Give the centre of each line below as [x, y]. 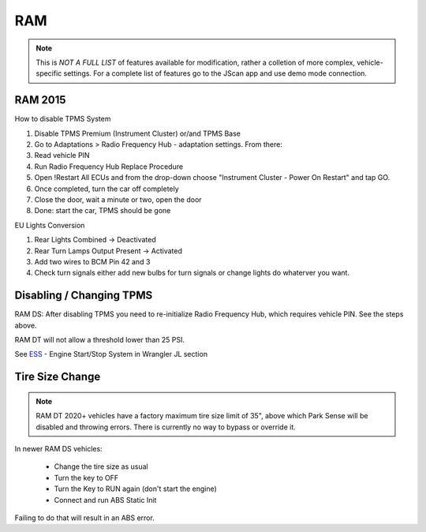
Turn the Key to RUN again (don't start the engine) [135, 489]
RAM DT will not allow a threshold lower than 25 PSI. [100, 340]
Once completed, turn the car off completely [106, 189]
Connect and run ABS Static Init [105, 500]
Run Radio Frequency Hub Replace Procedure [109, 167]
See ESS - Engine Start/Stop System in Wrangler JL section [111, 354]
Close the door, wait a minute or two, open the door [118, 199]
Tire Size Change [58, 377]
